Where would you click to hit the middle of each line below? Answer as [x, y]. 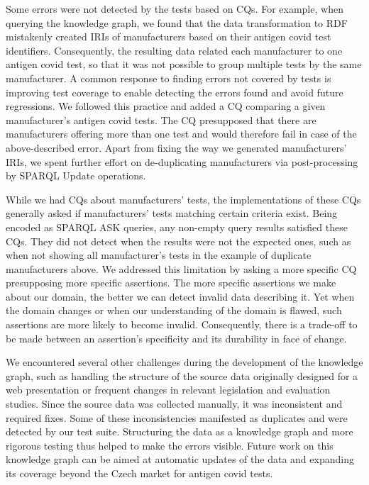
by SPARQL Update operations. [76, 175]
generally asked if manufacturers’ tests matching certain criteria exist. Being [172, 213]
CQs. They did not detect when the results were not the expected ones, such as [178, 241]
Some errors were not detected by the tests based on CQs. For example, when [175, 9]
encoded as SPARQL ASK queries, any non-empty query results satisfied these [177, 227]
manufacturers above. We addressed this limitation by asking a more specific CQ [181, 268]
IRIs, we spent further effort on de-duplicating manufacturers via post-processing [182, 161]
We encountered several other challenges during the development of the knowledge [184, 362]
